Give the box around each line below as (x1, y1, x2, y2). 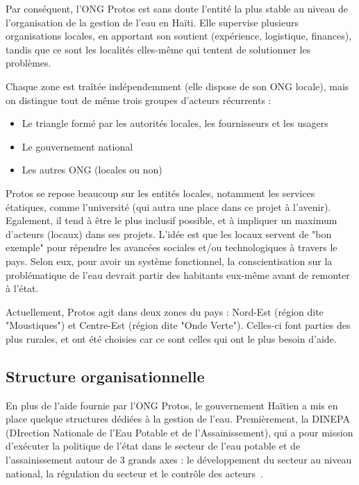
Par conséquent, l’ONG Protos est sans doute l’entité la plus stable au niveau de (6, 1, 349, 15)
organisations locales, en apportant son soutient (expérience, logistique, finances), (6, 28, 352, 43)
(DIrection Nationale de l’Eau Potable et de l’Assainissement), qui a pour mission (6, 425, 353, 439)
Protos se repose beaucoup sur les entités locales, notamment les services (6, 185, 315, 200)
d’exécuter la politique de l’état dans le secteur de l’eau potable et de (6, 439, 301, 453)
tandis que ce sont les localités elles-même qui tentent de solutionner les (6, 42, 311, 56)
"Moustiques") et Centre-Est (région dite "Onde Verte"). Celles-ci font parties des (6, 318, 351, 332)
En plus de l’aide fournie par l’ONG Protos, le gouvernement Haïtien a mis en (6, 398, 338, 412)
